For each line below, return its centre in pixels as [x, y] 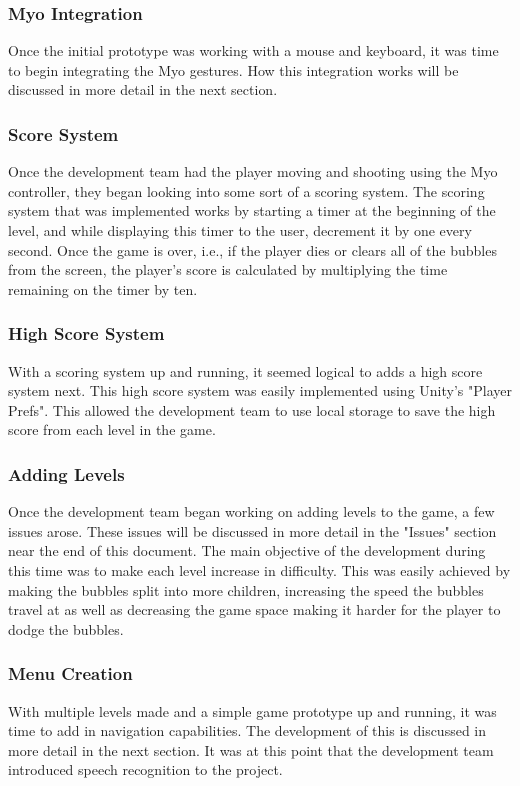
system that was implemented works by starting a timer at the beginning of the [252, 210]
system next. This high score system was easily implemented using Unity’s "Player [260, 390]
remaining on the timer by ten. [103, 288]
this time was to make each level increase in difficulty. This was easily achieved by [259, 569]
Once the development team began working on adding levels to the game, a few [251, 511]
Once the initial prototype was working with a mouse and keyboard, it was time [253, 50]
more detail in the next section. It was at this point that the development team [251, 749]
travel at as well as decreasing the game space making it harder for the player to [254, 609]
